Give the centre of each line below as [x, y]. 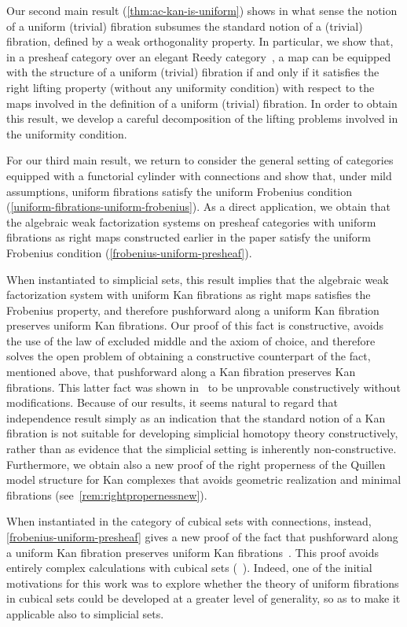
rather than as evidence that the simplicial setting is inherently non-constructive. [202, 449]
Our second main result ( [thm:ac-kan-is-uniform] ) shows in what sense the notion [202, 10]
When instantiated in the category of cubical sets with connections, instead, [189, 521]
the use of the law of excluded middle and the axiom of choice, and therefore [191, 340]
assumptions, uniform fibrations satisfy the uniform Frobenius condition [180, 191]
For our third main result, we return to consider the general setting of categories [200, 160]
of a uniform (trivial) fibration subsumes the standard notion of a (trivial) [185, 26]
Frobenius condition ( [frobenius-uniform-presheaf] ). [129, 252]
